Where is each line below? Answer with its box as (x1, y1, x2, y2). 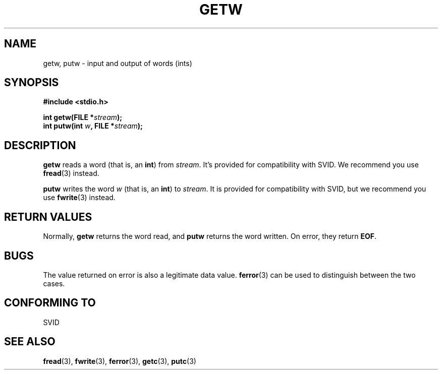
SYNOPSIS (4, 76, 59, 89)
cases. (43, 279, 65, 288)
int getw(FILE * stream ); (43, 113, 123, 122)
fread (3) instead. (43, 169, 99, 178)
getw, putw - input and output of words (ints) (43, 58, 192, 68)
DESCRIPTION (4, 139, 76, 152)
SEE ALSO (4, 335, 56, 348)
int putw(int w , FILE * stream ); (43, 121, 143, 131)
